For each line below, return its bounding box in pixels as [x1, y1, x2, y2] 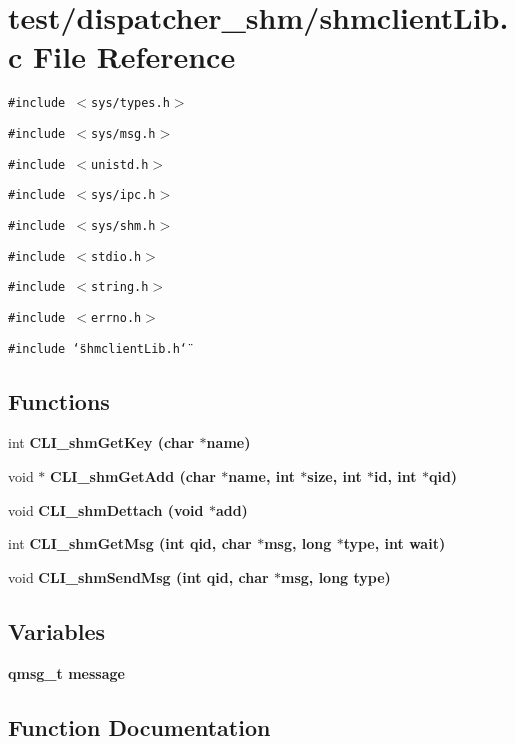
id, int [374, 466, 417, 487]
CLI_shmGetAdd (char [50, 466, 216, 487]
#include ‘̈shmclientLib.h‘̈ [8, 341, 187, 356]
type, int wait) [343, 533, 446, 554]
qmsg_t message [8, 662, 125, 683]
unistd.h [91, 157, 149, 172]
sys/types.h [91, 96, 170, 111]
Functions [8, 385, 110, 416]
